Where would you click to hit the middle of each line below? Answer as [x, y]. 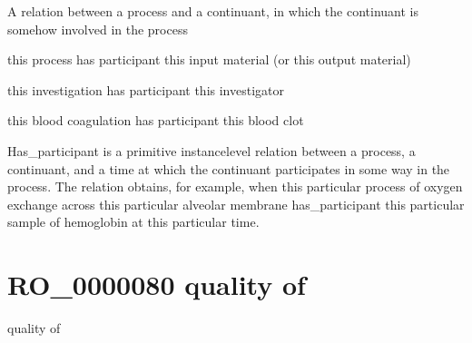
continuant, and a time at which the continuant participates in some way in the [229, 168]
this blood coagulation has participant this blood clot [156, 120]
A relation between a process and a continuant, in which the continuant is [213, 11]
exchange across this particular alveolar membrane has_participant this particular [236, 204]
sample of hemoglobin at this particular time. [133, 222]
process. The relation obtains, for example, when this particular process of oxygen [235, 186]
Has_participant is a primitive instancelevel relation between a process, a [211, 150]
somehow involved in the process [98, 29]
